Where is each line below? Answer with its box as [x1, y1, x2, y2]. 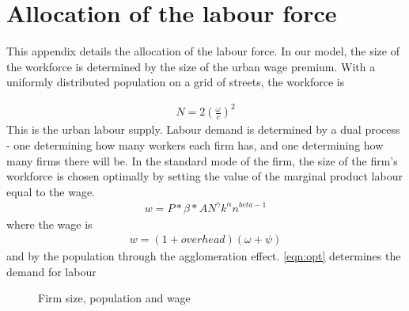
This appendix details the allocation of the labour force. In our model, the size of [6, 43, 400, 59]
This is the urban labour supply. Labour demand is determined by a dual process [6, 121, 400, 138]
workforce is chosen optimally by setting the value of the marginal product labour [6, 168, 403, 184]
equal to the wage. [6, 183, 95, 199]
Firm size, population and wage [38, 290, 191, 306]
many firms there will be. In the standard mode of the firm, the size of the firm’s [6, 152, 398, 169]
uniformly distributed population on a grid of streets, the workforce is [6, 74, 345, 90]
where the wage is [6, 215, 93, 232]
